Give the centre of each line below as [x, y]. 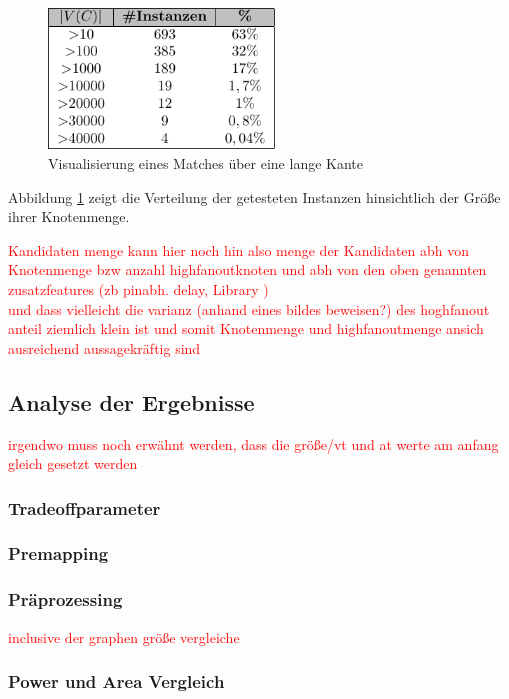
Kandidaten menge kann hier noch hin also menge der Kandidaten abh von [239, 249]
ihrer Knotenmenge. [69, 216]
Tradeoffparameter [84, 507]
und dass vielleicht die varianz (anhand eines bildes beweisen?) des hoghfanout [249, 308]
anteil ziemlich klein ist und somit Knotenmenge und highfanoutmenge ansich [246, 328]
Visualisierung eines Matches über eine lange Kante [205, 162]
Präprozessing [65, 599]
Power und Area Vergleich [116, 681]
